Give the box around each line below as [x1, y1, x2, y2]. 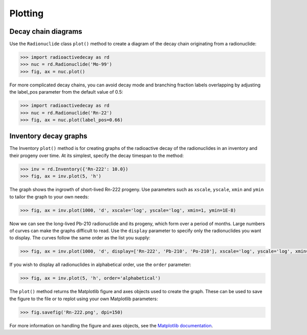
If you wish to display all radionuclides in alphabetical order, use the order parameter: [9, 261, 191, 268]
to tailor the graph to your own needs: [9, 193, 89, 199]
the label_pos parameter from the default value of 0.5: [9, 89, 123, 95]
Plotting [9, 8, 43, 19]
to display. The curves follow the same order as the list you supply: [9, 235, 150, 241]
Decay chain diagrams [9, 27, 82, 36]
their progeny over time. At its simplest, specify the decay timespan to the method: [9, 152, 184, 159]
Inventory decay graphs [9, 132, 87, 141]
